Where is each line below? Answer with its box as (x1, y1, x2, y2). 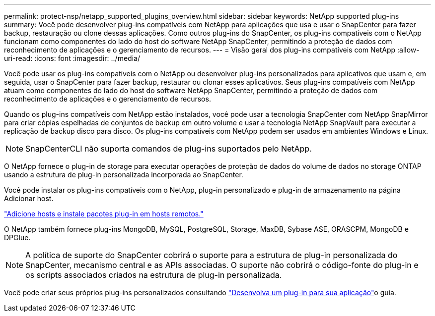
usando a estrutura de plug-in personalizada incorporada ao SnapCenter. (4, 170, 243, 179)
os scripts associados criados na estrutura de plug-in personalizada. (25, 270, 282, 280)
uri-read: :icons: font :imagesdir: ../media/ (4, 54, 140, 62)
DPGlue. (4, 233, 31, 242)
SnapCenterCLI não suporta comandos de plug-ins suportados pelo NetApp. (25, 144, 312, 154)
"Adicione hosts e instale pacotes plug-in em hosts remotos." (4, 210, 204, 218)
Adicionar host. (4, 194, 54, 203)
